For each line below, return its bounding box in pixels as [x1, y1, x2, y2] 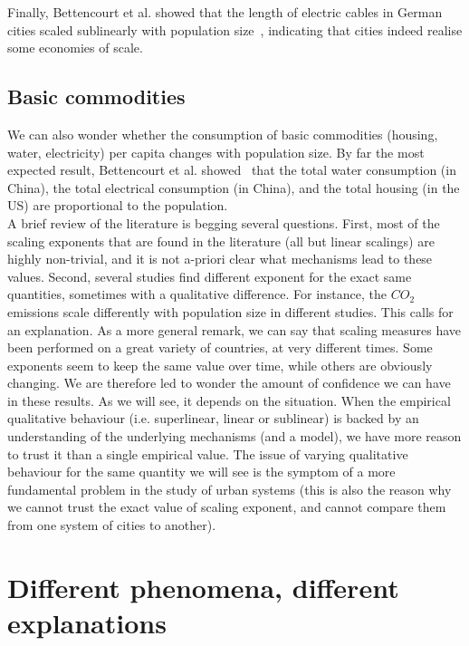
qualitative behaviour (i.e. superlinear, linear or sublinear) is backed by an [7, 409, 419, 428]
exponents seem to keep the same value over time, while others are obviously [7, 355, 433, 374]
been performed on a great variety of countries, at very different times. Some [7, 338, 433, 357]
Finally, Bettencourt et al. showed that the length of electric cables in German [7, 3, 443, 21]
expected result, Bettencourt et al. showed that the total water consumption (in [7, 160, 456, 179]
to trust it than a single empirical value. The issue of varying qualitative [7, 444, 408, 463]
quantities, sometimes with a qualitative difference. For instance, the [7, 284, 388, 304]
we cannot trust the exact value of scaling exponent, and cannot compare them [7, 497, 446, 516]
